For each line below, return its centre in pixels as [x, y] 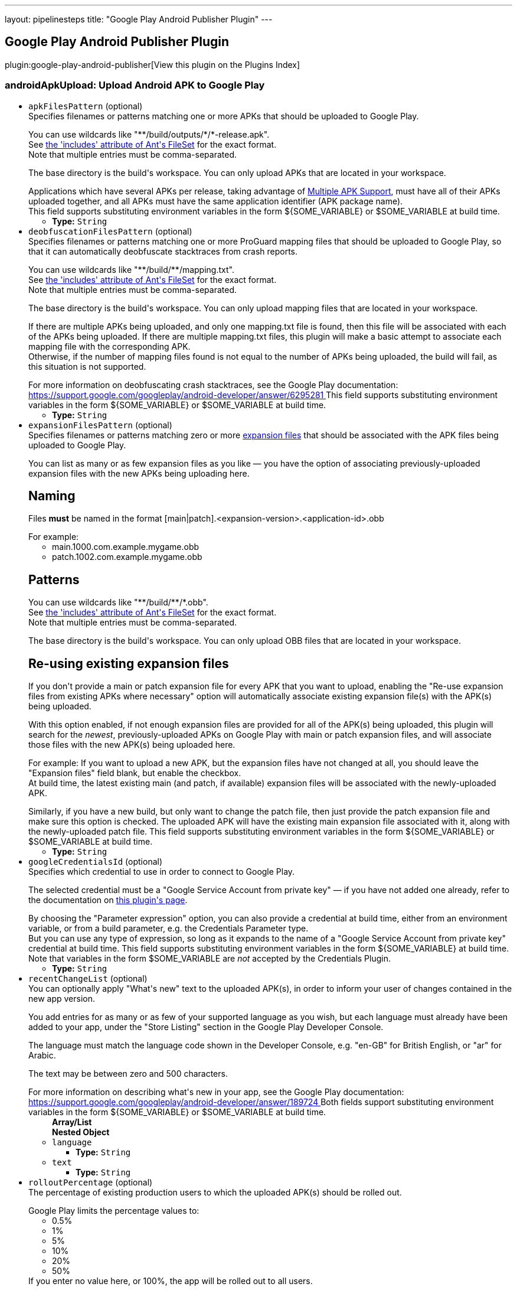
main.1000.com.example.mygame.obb [126, 547]
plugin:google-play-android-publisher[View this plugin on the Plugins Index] [153, 64]
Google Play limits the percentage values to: [114, 1211]
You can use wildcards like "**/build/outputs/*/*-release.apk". [149, 134]
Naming [52, 496]
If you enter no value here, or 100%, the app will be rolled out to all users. [171, 1281]
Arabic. [42, 1056]
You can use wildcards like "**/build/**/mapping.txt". [131, 269]
